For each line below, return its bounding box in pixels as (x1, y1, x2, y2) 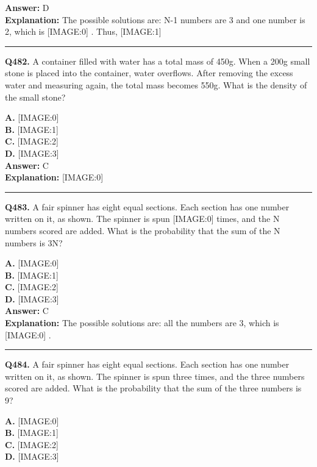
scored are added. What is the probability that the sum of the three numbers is (5, 382, 302, 394)
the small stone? (5, 90, 66, 103)
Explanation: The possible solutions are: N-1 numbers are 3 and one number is (5, 13, 305, 26)
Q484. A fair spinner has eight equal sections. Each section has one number (5, 358, 290, 371)
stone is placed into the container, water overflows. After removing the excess (5, 66, 293, 79)
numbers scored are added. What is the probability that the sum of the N (5, 224, 280, 237)
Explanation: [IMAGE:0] (5, 171, 104, 184)
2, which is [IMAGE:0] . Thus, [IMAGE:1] (5, 25, 162, 38)
